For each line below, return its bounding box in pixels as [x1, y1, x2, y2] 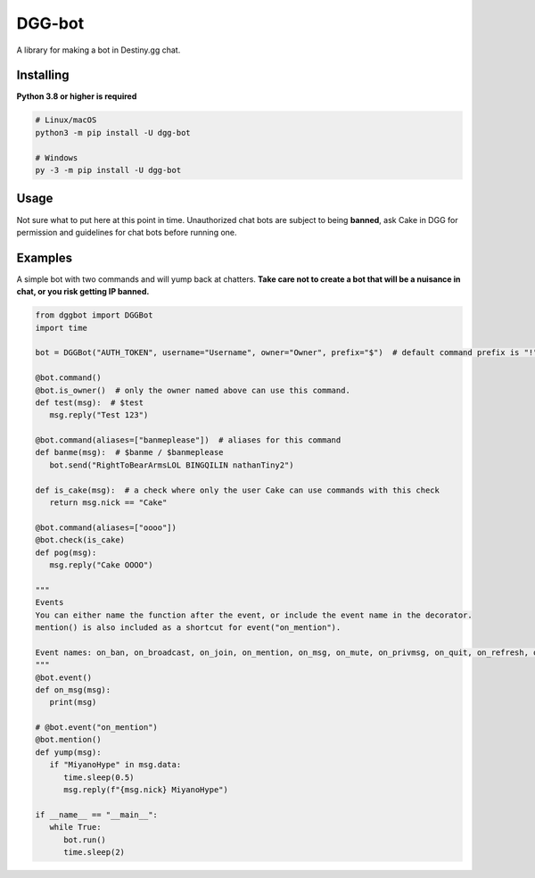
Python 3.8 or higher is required [16, 91, 137, 102]
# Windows [35, 153, 78, 162]
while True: [49, 822, 102, 832]
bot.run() [63, 834, 107, 845]
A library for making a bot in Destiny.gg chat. [16, 45, 181, 55]
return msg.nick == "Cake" [49, 498, 168, 508]
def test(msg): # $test [35, 397, 144, 408]
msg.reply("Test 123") [49, 410, 149, 420]
